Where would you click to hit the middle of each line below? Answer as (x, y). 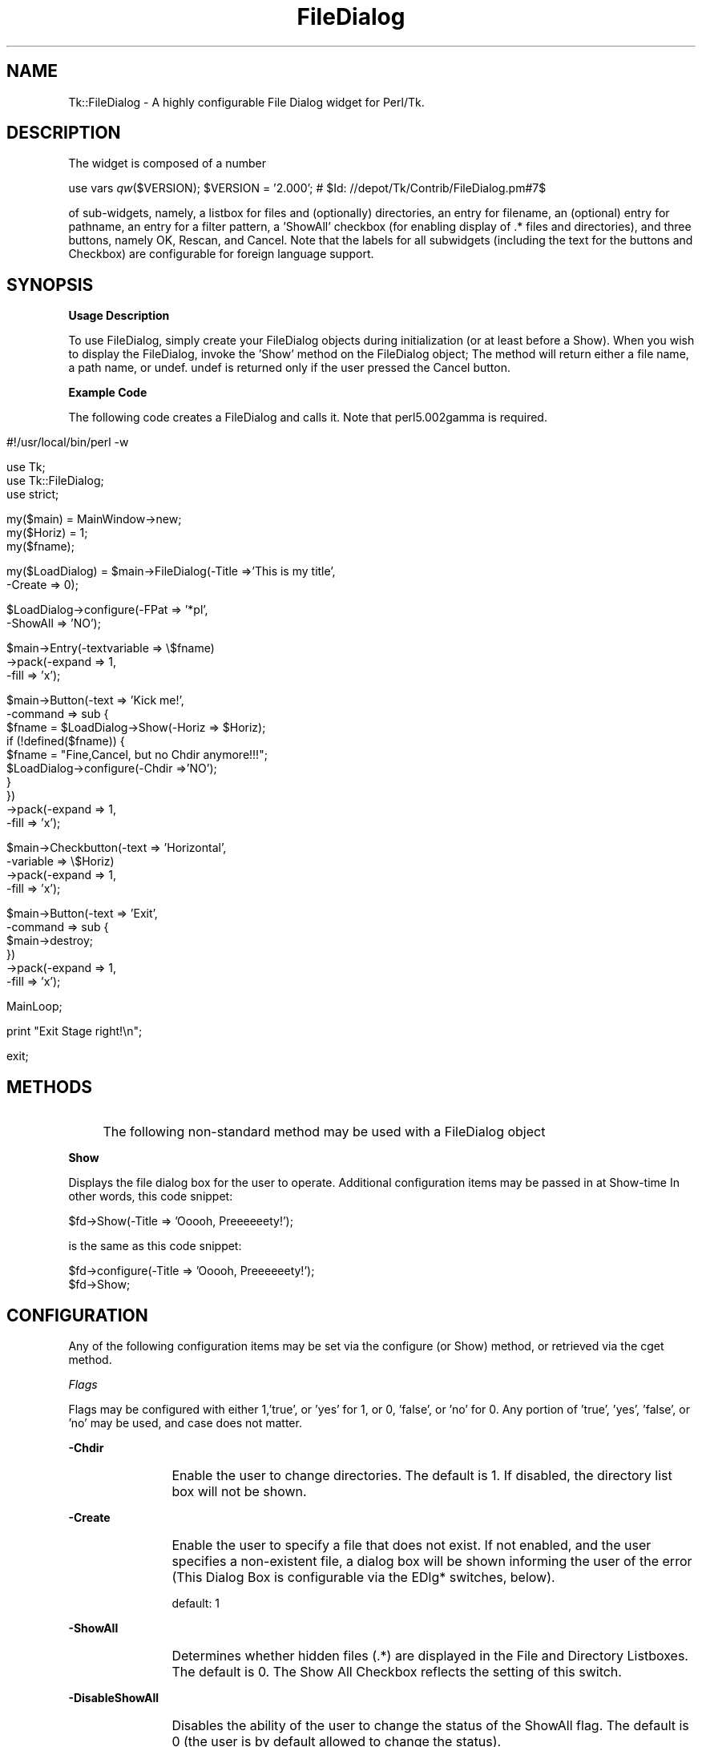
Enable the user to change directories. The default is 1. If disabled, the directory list (422, 1475)
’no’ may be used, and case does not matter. (185, 1422)
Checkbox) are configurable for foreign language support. (221, 254)
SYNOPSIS (50, 284)
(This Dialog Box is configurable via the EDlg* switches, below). (363, 1577)
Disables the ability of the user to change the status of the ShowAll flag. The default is (430, 1725)
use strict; (33, 494)
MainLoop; (34, 1007)
